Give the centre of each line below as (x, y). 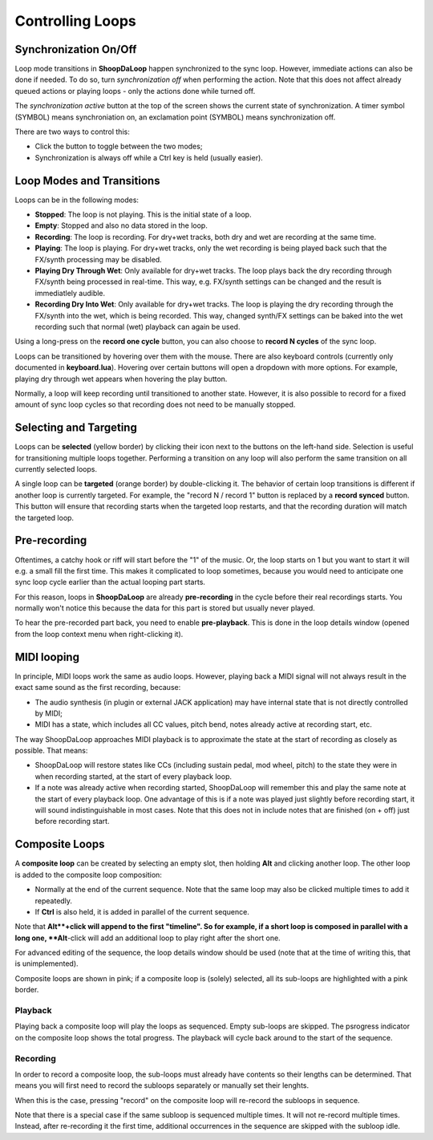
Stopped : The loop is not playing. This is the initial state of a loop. (143, 215)
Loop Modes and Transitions (87, 181)
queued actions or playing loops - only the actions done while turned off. (135, 91)
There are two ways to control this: (72, 132)
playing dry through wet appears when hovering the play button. (121, 379)
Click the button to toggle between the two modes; (119, 146)
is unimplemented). (47, 964)
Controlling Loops (75, 21)
